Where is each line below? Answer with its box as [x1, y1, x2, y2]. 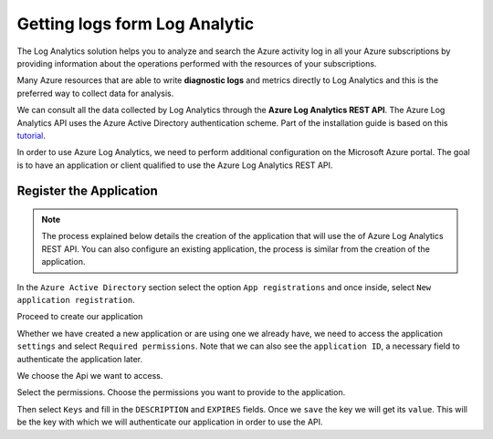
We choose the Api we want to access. [16, 370, 163, 381]
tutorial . [16, 130, 46, 141]
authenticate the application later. [16, 353, 143, 364]
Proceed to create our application [16, 311, 143, 322]
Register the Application [16, 183, 159, 199]
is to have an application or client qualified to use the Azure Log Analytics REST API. [16, 160, 333, 171]
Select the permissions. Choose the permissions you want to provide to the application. [16, 387, 346, 398]
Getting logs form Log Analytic [16, 14, 255, 34]
